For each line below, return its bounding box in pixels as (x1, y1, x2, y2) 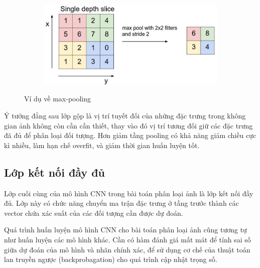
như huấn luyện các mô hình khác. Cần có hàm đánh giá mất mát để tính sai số (4, 234, 251, 244)
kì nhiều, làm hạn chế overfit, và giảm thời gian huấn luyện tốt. (4, 140, 200, 150)
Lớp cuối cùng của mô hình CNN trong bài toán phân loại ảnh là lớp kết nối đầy (4, 188, 253, 198)
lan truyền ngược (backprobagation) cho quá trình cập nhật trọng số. (4, 254, 217, 264)
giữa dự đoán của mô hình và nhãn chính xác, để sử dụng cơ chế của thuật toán (4, 244, 250, 254)
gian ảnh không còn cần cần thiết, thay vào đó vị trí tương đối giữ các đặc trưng (4, 120, 253, 130)
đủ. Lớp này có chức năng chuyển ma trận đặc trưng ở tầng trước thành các (4, 198, 239, 208)
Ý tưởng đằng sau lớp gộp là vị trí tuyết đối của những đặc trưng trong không (4, 110, 246, 121)
